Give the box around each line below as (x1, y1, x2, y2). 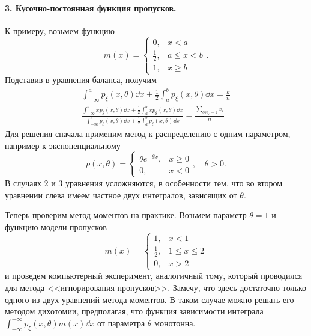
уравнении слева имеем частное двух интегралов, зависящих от (5, 188, 237, 201)
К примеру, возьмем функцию (5, 24, 115, 37)
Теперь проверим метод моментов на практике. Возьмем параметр (5, 209, 247, 221)
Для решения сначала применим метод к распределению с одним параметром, (5, 127, 291, 139)
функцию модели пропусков (5, 220, 107, 233)
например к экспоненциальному (5, 139, 121, 151)
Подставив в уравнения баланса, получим (5, 73, 157, 86)
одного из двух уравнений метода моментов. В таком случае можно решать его (5, 293, 294, 305)
